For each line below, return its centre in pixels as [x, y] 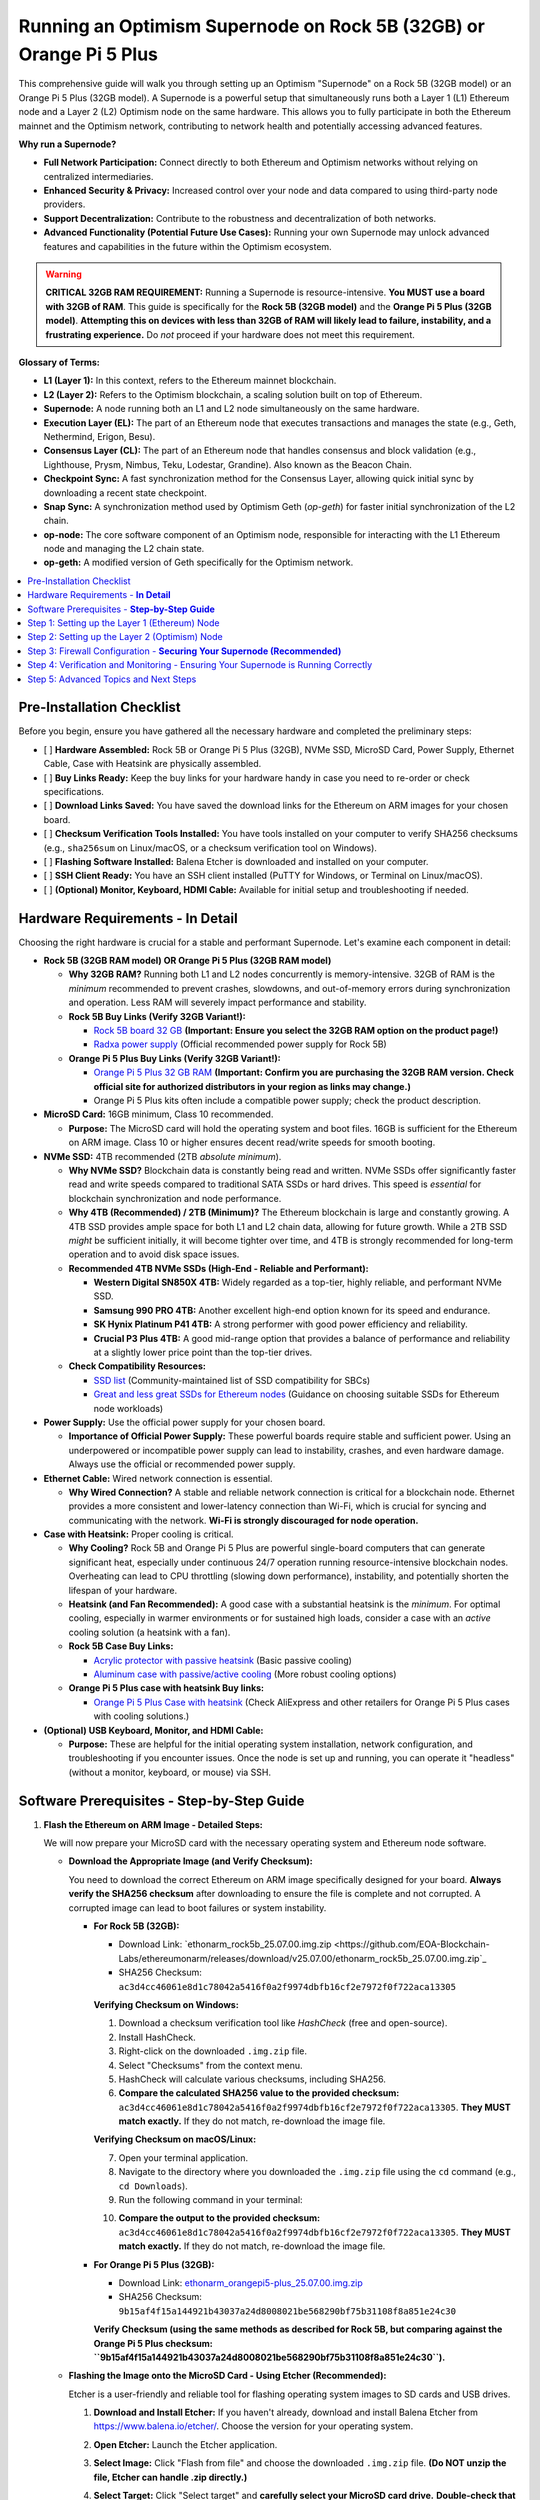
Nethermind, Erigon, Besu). [99, 436]
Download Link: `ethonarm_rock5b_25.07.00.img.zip [225, 1944]
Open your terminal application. [183, 2157]
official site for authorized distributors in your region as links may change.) [252, 1086]
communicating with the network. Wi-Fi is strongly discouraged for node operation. [243, 1520]
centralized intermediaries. [98, 176]
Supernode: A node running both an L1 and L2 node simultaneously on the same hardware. [231, 409]
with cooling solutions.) [141, 1716]
